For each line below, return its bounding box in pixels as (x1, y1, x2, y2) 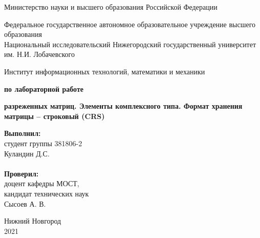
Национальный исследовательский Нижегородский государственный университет (4, 38, 256, 49)
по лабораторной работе (4, 83, 84, 94)
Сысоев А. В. (4, 198, 46, 209)
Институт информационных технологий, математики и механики (4, 66, 205, 76)
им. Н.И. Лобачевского (4, 49, 75, 60)
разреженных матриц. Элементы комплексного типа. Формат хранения (4, 101, 243, 111)
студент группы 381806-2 (4, 137, 82, 148)
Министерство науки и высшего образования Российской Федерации (4, 2, 218, 12)
